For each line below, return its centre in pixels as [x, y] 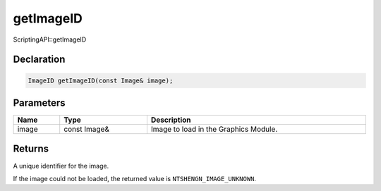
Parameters [39, 103]
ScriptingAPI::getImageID [50, 39]
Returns [31, 149]
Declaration [39, 60]
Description [171, 120]
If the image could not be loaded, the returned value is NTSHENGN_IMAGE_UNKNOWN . [135, 178]
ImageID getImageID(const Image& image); [101, 80]
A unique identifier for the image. [61, 166]
